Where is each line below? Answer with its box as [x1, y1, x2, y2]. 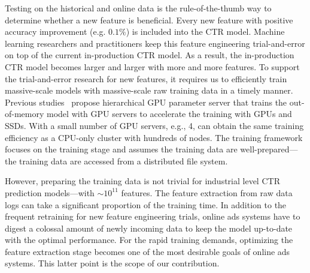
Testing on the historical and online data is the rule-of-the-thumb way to [5, 2, 272, 14]
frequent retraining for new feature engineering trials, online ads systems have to [5, 210, 300, 223]
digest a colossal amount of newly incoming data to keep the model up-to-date [5, 221, 293, 234]
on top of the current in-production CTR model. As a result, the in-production [5, 49, 294, 61]
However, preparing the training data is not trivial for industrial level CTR [5, 175, 280, 187]
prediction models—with [5, 186, 95, 199]
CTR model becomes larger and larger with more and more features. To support [5, 60, 300, 73]
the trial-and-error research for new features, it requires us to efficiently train [5, 72, 287, 85]
